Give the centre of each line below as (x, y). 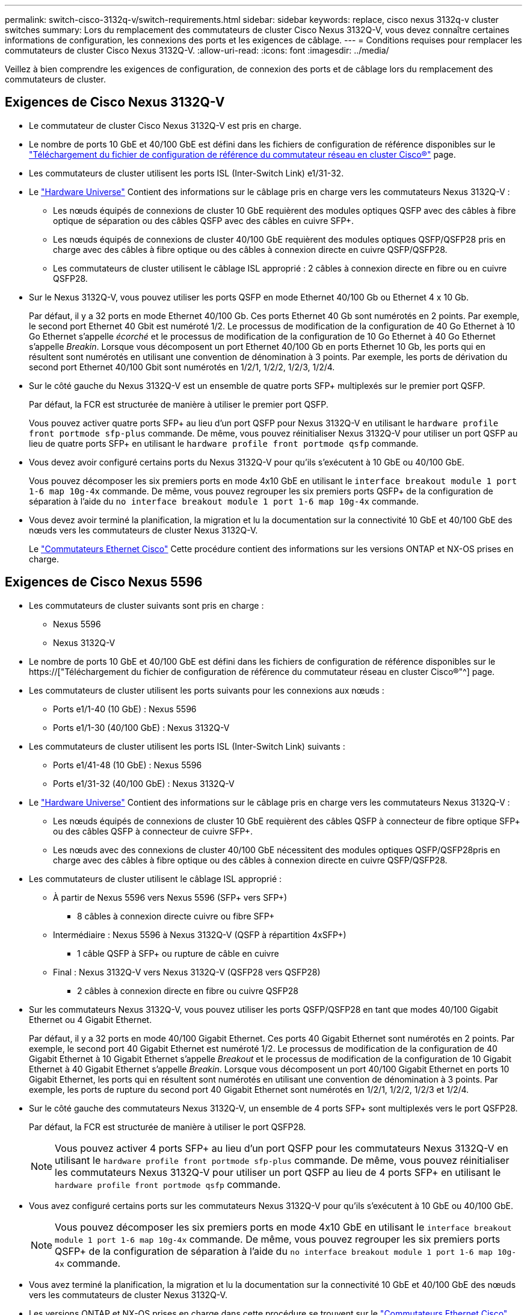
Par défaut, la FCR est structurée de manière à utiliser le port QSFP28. (168, 1127)
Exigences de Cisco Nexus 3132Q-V (115, 102)
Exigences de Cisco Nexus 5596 (104, 582)
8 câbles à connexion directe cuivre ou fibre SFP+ (176, 916)
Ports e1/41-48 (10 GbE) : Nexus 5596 (128, 765)
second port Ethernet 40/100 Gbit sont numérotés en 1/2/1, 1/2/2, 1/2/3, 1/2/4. (182, 367)
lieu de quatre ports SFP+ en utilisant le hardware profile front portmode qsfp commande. (224, 443)
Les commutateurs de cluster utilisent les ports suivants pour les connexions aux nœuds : (207, 690)
